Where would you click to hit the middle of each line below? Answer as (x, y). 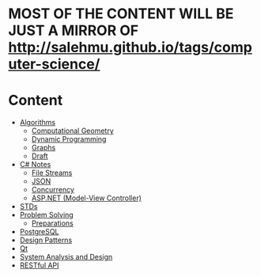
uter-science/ (54, 65)
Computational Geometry (73, 131)
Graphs (43, 148)
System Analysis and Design (66, 257)
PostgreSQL (39, 232)
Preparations (52, 223)
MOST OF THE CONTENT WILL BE (121, 14)
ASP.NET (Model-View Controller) (87, 198)
